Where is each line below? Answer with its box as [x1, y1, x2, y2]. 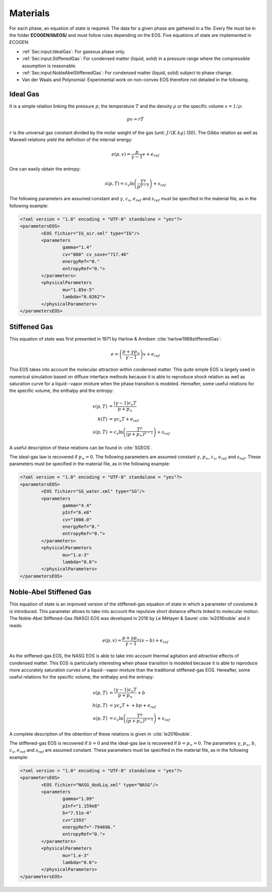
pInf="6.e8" [62, 510, 92, 516]
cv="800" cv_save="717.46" [62, 251, 129, 257]
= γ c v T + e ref [109, 416, 139, 423]
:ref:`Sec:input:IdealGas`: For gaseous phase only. [22, 48, 126, 54]
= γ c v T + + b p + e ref [109, 703, 156, 709]
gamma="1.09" [62, 796, 95, 802]
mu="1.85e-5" [62, 287, 95, 293]
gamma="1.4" [62, 245, 92, 250]
